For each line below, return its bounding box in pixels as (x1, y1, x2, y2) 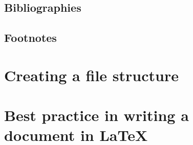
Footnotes (4, 30, 57, 45)
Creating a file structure (4, 64, 179, 85)
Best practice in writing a (4, 105, 189, 126)
